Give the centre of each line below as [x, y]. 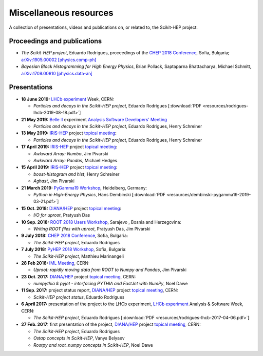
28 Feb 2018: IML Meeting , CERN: [55, 263]
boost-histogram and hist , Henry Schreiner [76, 174]
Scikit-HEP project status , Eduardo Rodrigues [79, 297]
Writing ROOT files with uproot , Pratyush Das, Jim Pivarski [92, 229]
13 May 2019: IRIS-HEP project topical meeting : [69, 133]
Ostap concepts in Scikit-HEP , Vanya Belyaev [79, 338]
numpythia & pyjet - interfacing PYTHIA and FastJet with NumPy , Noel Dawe [111, 284]
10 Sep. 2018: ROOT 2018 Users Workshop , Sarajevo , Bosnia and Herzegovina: [101, 222]
